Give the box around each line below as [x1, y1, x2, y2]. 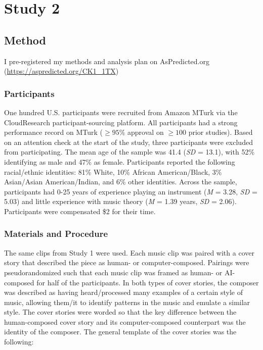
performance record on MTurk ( [4, 127, 103, 137]
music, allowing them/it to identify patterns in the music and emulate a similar [4, 296, 250, 307]
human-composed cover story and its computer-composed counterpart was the [4, 316, 246, 327]
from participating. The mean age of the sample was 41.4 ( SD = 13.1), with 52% [4, 146, 255, 157]
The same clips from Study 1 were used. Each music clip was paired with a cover [4, 247, 254, 258]
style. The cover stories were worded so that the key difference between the [4, 307, 237, 317]
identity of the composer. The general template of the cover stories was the [4, 326, 237, 337]
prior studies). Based [188, 127, 253, 137]
